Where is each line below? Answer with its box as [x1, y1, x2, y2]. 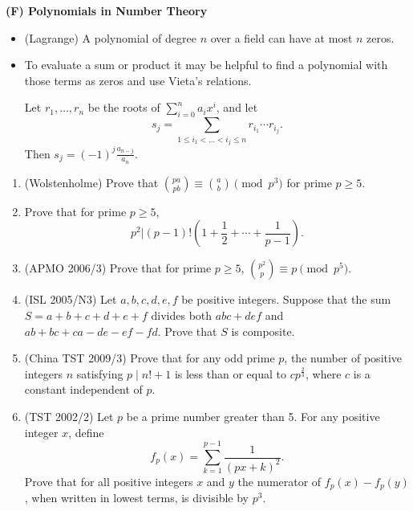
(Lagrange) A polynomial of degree [24, 29, 196, 46]
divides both [151, 307, 213, 324]
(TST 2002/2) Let [24, 408, 114, 425]
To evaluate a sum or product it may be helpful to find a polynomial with [24, 56, 388, 73]
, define [68, 423, 104, 440]
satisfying [76, 365, 123, 382]
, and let [216, 99, 258, 116]
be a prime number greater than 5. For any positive [126, 408, 380, 425]
